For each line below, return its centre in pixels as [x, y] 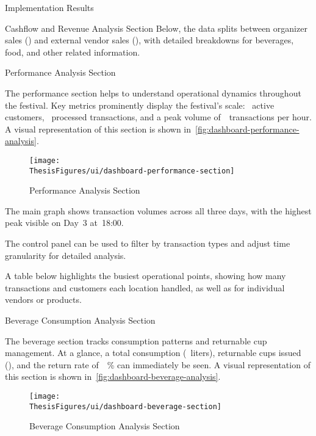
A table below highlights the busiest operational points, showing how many [145, 276]
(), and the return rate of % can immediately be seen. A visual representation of [158, 364]
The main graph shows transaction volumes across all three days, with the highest [158, 210]
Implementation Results [49, 7]
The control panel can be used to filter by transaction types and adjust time [148, 243]
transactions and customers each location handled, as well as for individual [145, 287]
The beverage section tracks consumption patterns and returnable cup [136, 340]
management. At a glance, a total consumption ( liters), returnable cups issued [153, 353]
